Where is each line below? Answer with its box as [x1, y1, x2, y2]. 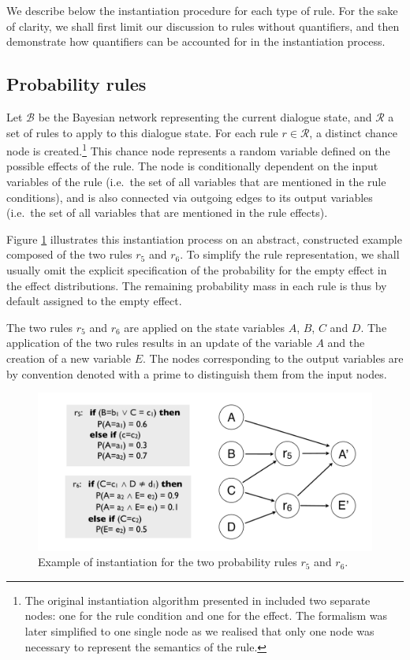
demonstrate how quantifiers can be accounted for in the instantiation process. [6, 33, 386, 50]
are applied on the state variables [124, 319, 285, 335]
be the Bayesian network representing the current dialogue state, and [38, 108, 372, 125]
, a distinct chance [309, 124, 398, 140]
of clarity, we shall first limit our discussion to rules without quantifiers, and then [6, 17, 400, 34]
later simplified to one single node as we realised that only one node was [24, 622, 375, 639]
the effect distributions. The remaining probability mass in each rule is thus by [6, 277, 387, 293]
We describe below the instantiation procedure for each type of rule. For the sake [6, 2, 398, 18]
